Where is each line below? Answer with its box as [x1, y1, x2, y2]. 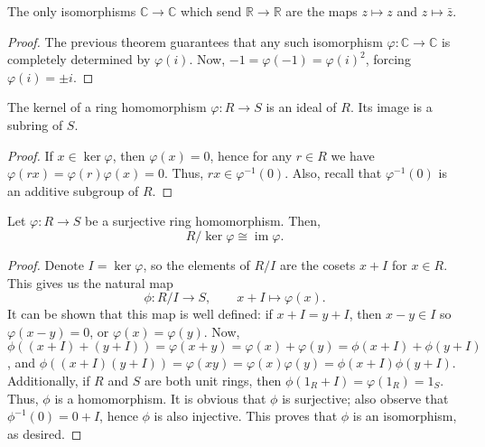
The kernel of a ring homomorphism [7, 98, 207, 116]
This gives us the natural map [7, 273, 173, 292]
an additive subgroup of [7, 181, 139, 200]
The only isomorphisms [7, 2, 136, 20]
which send [180, 2, 242, 20]
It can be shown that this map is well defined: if [7, 304, 273, 323]
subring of [7, 115, 63, 134]
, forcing [365, 50, 411, 69]
